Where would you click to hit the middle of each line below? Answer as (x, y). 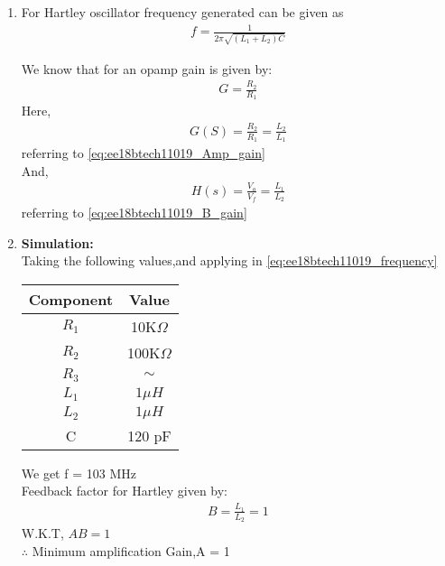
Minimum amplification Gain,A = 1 (131, 550)
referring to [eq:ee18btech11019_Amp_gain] (143, 153)
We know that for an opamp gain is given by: (147, 68)
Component (71, 299)
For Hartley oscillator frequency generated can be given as (182, 12)
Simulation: (57, 242)
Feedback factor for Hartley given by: (125, 491)
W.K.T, (42, 533)
